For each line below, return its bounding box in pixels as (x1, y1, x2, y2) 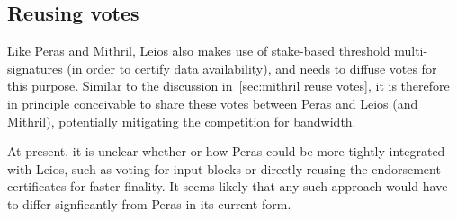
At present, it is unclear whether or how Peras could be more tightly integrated (7, 142, 445, 161)
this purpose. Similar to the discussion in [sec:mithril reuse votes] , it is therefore (7, 76, 450, 95)
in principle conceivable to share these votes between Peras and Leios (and (7, 93, 418, 112)
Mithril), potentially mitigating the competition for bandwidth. (7, 111, 356, 130)
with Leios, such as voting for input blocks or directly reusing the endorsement (7, 159, 441, 178)
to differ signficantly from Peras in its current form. (7, 194, 291, 213)
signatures (7, 58, 63, 77)
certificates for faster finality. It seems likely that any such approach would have (7, 177, 448, 196)
